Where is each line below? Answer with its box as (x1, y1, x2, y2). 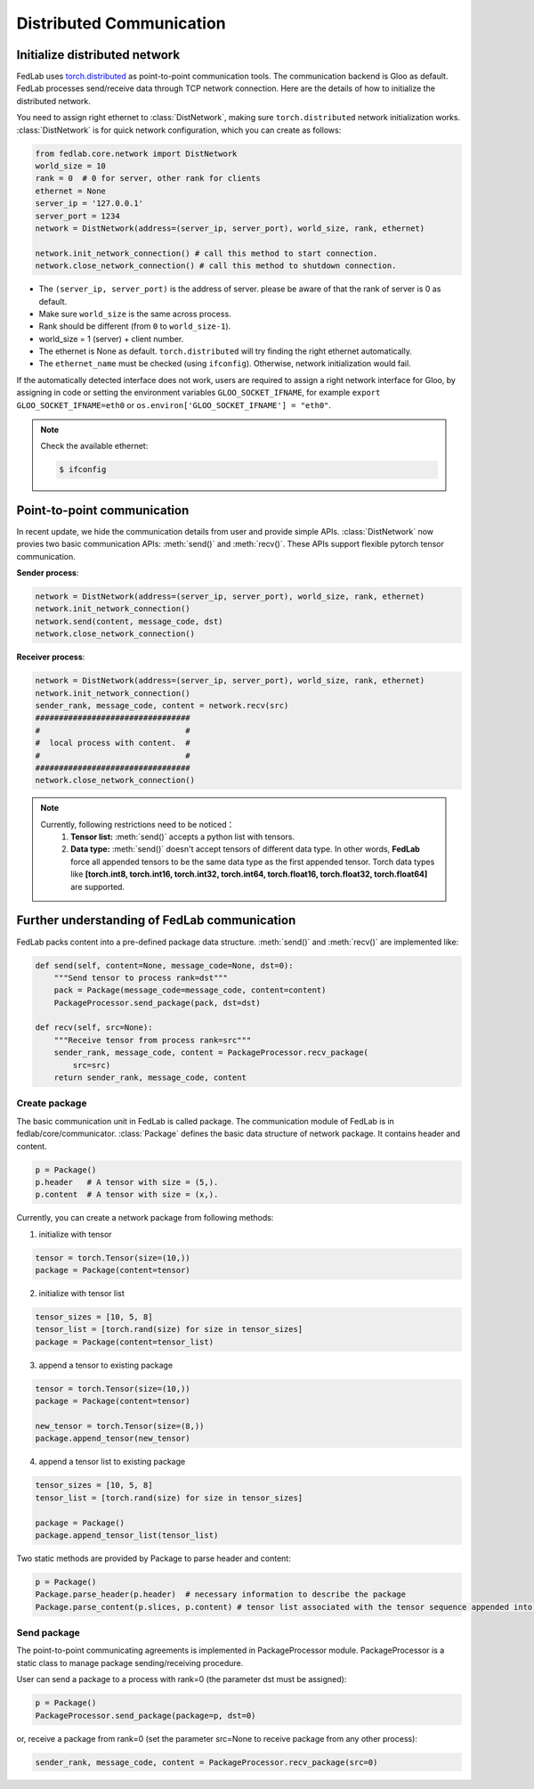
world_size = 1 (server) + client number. (38, 333, 184, 344)
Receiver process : (16, 651, 85, 663)
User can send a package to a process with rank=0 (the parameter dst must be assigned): (16, 1674, 347, 1685)
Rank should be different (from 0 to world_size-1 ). (38, 321, 231, 331)
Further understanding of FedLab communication (16, 913, 296, 928)
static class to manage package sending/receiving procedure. (16, 1657, 244, 1668)
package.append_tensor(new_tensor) (35, 1434, 190, 1443)
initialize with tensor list (38, 1288, 125, 1299)
